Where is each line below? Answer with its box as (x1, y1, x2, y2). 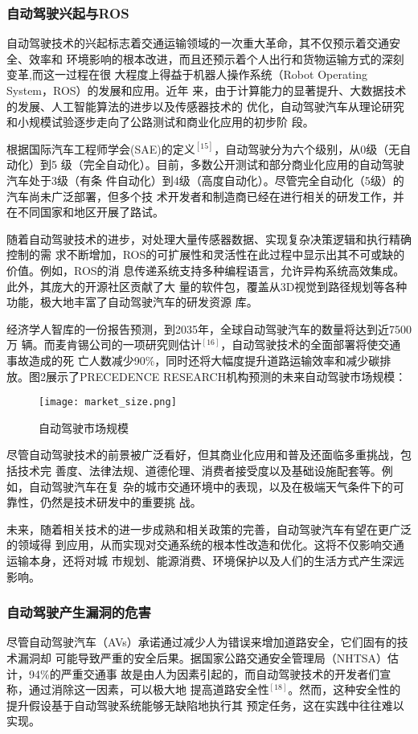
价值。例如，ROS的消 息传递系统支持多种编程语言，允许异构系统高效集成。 (6, 261, 405, 278)
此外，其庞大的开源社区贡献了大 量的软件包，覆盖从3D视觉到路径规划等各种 (6, 277, 408, 294)
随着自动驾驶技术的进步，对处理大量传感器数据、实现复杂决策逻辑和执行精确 (6, 230, 412, 247)
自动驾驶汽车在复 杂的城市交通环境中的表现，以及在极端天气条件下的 (28, 478, 393, 494)
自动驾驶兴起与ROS (6, 2, 129, 23)
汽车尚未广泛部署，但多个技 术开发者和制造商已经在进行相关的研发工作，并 (6, 187, 404, 204)
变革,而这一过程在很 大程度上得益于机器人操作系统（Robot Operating (6, 66, 368, 83)
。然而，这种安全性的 (288, 681, 401, 698)
